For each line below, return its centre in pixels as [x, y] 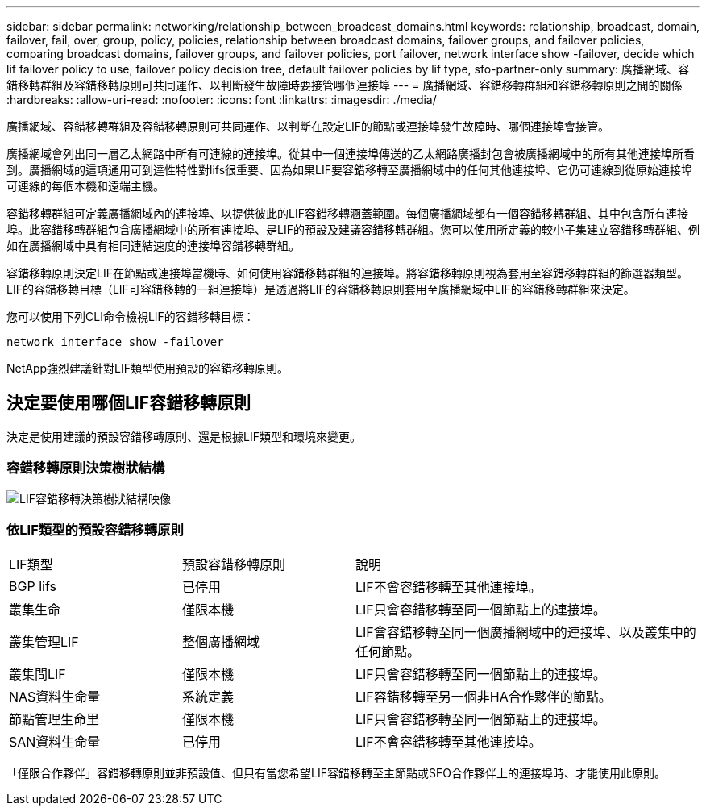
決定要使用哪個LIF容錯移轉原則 [129, 403]
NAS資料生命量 [55, 697]
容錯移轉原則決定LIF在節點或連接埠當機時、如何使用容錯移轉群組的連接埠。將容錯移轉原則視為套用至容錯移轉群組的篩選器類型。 [347, 273]
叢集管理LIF [44, 642]
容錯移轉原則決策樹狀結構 [86, 468]
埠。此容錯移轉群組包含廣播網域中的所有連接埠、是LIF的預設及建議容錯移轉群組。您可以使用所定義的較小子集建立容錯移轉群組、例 [353, 229]
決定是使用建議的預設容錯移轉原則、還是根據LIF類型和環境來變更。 [184, 436]
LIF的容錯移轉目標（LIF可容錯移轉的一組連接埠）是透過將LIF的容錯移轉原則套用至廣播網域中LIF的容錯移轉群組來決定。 [321, 289]
